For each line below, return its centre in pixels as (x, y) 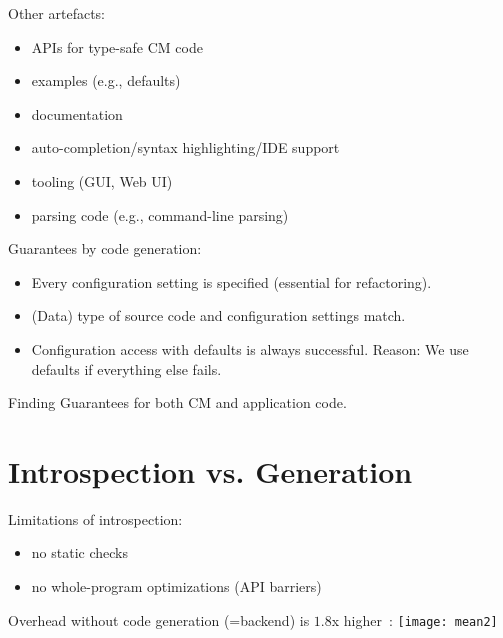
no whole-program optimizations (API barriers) (176, 586)
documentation (77, 113)
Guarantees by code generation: (105, 248)
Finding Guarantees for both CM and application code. (177, 402)
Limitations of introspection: (95, 518)
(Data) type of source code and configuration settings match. (218, 315)
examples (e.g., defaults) (106, 80)
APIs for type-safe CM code (117, 46)
